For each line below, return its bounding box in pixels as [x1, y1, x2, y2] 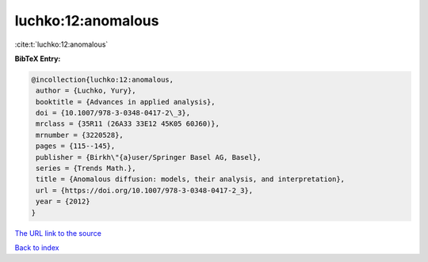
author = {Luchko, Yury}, [36, 86, 136, 95]
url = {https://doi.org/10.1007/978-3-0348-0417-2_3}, [36, 186, 254, 195]
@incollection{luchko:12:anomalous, [31, 75, 174, 84]
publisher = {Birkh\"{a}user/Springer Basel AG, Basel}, [36, 153, 262, 161]
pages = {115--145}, [36, 142, 116, 150]
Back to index [14, 242, 59, 253]
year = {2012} [36, 197, 90, 206]
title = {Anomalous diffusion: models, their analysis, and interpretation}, [36, 175, 345, 184]
